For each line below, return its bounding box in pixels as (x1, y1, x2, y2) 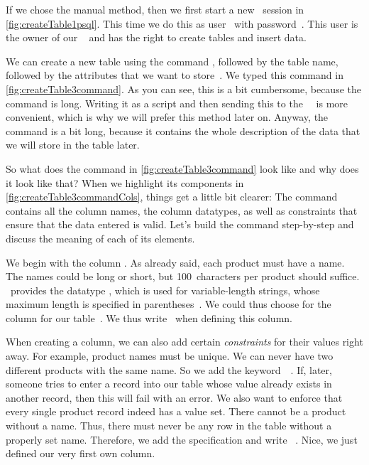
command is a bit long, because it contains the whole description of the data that (6, 123, 360, 138)
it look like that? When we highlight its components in (6, 175, 244, 190)
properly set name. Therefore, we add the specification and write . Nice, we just (6, 432, 358, 447)
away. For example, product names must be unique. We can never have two (6, 348, 334, 363)
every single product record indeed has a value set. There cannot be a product (6, 404, 346, 419)
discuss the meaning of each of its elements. (6, 230, 195, 245)
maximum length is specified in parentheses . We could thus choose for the (6, 296, 331, 311)
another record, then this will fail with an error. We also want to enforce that (6, 390, 343, 405)
